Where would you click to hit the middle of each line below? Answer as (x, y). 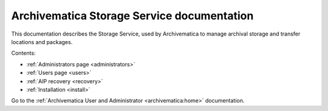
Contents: (23, 53)
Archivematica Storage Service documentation (132, 16)
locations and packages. (42, 42)
